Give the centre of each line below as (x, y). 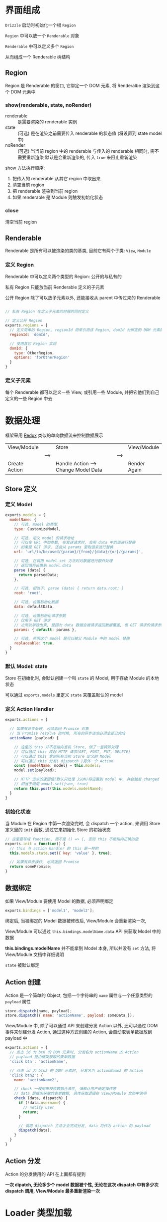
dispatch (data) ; (35, 1130)
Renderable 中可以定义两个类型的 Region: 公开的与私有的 (63, 277)
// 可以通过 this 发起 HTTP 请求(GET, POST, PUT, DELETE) (72, 752)
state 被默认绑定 (22, 965)
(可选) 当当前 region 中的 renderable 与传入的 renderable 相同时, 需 (86, 151)
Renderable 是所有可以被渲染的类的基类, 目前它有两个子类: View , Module (78, 251)
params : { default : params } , (45, 629)
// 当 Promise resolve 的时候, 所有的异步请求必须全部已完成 (67, 734)
